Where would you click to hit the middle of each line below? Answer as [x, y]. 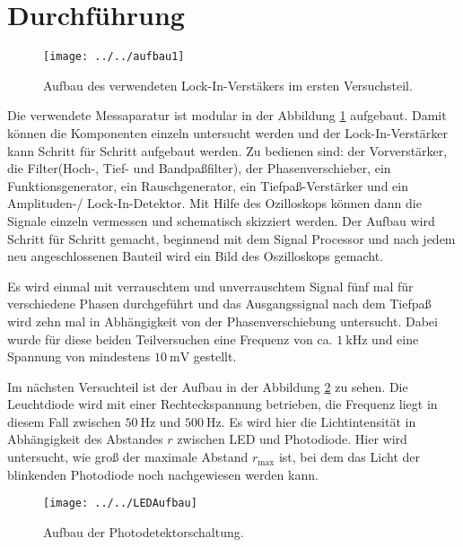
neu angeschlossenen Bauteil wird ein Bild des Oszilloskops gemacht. [195, 256]
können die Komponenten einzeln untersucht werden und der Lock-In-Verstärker [227, 132]
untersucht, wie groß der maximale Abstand [128, 457]
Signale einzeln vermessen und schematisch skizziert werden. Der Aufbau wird [221, 220]
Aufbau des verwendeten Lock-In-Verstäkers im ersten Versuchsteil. [228, 85]
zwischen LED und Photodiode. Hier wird [292, 439]
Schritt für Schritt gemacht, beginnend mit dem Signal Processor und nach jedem [231, 238]
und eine [395, 339]
